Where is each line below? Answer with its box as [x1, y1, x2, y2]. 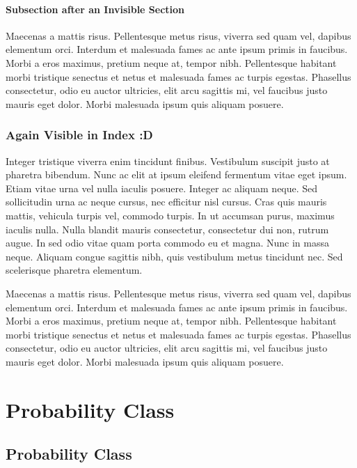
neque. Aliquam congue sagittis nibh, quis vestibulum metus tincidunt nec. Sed [6, 249, 343, 263]
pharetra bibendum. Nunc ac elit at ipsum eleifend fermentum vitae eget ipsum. [6, 167, 347, 182]
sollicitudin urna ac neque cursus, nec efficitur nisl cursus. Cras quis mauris [6, 194, 327, 209]
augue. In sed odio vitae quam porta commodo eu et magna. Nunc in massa [6, 235, 329, 250]
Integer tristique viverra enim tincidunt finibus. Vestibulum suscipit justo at [6, 153, 330, 168]
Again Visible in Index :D [6, 126, 153, 143]
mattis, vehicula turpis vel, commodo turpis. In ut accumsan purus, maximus [6, 208, 335, 222]
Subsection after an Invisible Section [6, 1, 185, 16]
